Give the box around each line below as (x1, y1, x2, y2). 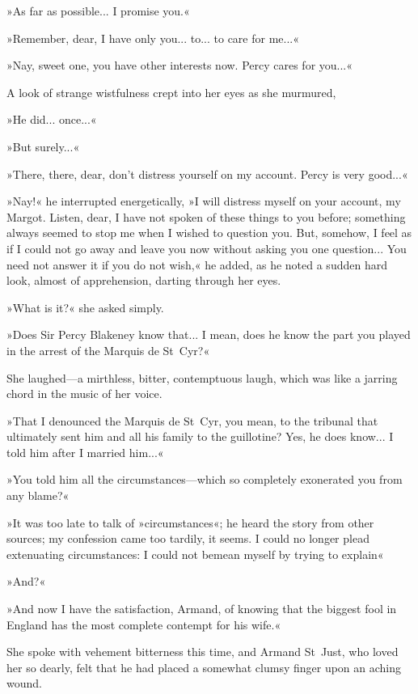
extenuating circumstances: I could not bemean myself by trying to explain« (6, 545, 384, 562)
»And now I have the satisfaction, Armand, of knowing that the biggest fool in (6, 600, 397, 617)
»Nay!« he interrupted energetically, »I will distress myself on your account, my (6, 193, 401, 209)
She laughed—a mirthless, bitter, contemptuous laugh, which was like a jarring (6, 369, 398, 386)
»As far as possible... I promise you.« (6, 2, 190, 19)
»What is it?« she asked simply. (6, 298, 164, 315)
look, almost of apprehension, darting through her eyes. (6, 272, 281, 289)
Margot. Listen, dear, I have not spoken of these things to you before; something (6, 208, 406, 225)
